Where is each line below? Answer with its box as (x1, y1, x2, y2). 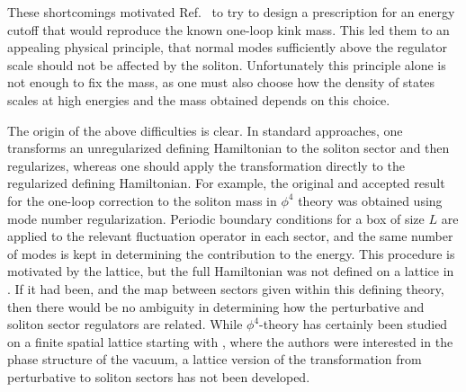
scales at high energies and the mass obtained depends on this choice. (7, 90, 390, 109)
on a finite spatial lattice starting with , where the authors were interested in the (7, 332, 453, 351)
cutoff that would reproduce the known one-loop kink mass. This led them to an (7, 20, 450, 39)
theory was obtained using (298, 191, 443, 209)
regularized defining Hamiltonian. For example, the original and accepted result (7, 174, 445, 192)
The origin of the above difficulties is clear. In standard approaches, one (7, 120, 403, 139)
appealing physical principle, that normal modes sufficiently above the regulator (7, 38, 447, 57)
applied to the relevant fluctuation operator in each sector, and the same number (7, 227, 453, 245)
